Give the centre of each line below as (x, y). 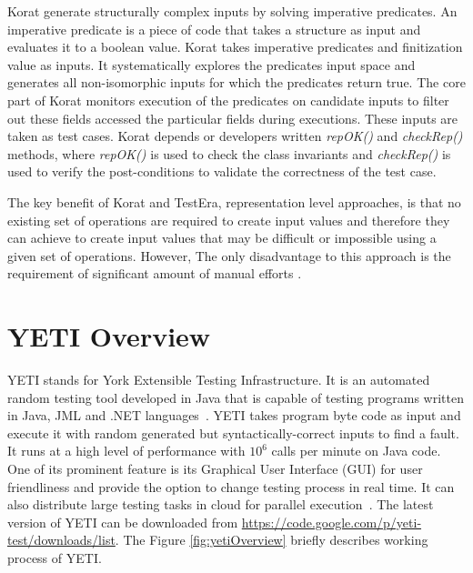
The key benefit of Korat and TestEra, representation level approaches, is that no (234, 201)
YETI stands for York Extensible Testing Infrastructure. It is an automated (219, 380)
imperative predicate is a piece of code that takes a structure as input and (214, 29)
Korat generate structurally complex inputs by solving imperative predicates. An (232, 11)
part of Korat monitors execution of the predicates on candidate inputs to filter (228, 100)
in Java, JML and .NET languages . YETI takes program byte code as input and (234, 415)
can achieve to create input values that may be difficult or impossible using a (222, 238)
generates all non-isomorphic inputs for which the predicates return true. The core (236, 82)
